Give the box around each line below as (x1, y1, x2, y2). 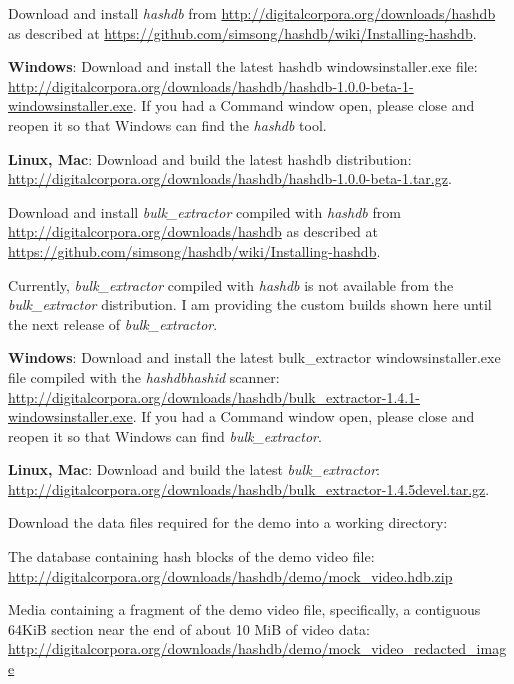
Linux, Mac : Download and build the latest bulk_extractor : (8, 459, 380, 480)
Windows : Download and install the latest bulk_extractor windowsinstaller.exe (8, 347, 501, 368)
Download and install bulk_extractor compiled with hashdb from (8, 201, 401, 222)
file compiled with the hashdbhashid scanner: (8, 366, 280, 387)
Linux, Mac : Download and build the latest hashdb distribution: (8, 148, 412, 169)
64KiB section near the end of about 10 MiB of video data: (8, 618, 370, 639)
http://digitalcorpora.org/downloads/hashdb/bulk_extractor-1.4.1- (8, 386, 420, 407)
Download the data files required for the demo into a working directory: (8, 512, 448, 533)
